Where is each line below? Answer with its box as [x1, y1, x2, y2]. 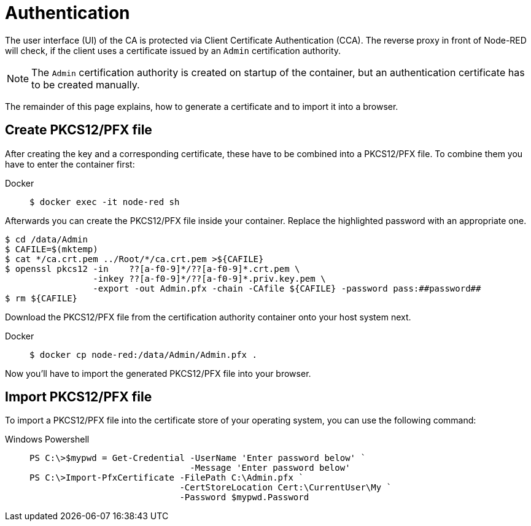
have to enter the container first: [5, 158, 135, 169]
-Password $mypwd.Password [179, 492, 309, 503]
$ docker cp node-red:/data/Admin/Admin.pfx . [29, 349, 257, 360]
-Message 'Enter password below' [190, 463, 351, 473]
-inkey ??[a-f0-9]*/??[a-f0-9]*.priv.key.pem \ [93, 273, 326, 284]
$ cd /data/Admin [5, 234, 88, 244]
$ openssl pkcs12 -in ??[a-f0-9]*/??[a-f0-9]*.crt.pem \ [5, 263, 300, 274]
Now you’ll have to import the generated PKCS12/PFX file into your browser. [5, 368, 311, 379]
